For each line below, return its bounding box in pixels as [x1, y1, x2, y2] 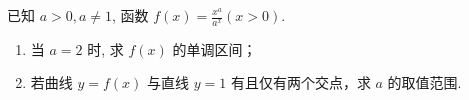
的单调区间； [172, 38, 257, 59]
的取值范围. [387, 72, 462, 93]
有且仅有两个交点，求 [230, 72, 371, 93]
